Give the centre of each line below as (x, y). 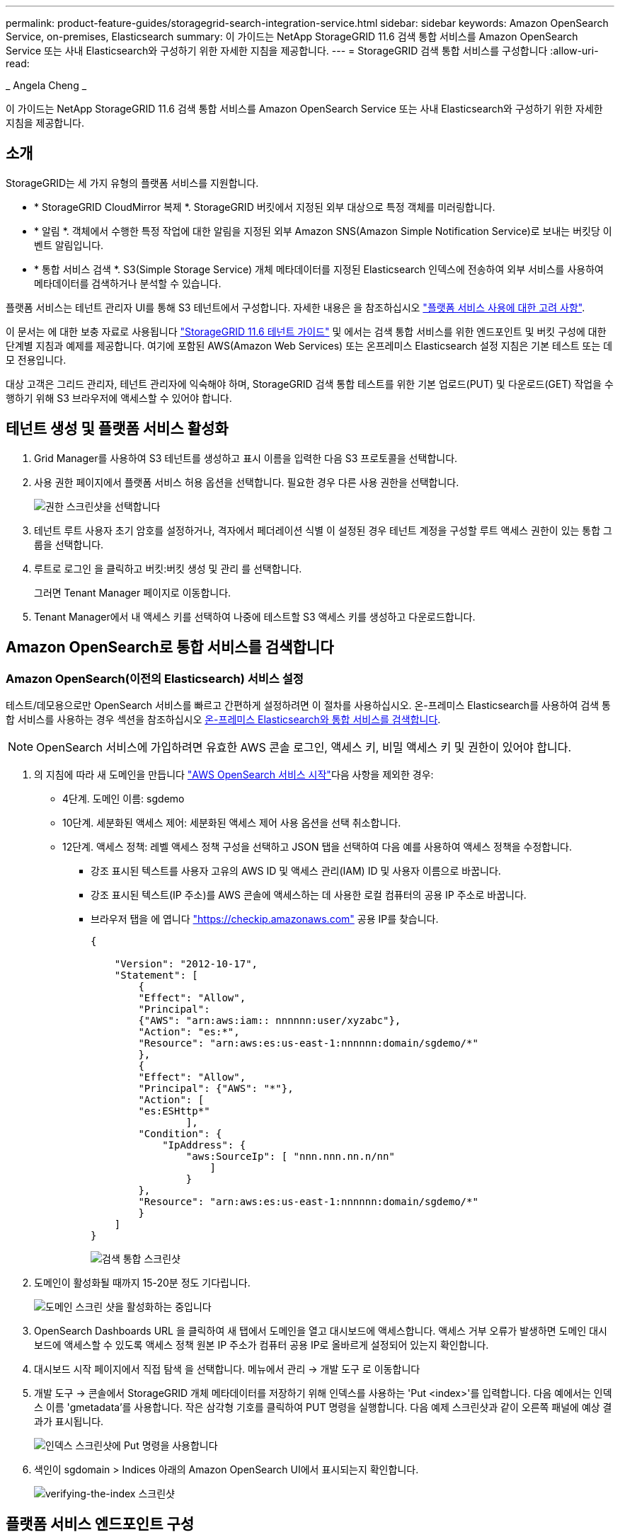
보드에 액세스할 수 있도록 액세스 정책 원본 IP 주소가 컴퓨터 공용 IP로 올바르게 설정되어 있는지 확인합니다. (262, 1345)
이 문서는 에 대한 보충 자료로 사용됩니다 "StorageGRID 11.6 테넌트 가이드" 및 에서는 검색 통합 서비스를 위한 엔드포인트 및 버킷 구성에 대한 (306, 331)
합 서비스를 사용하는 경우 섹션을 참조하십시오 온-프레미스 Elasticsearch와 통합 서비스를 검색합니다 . (223, 719)
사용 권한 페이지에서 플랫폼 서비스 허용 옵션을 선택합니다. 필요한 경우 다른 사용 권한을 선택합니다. (247, 482)
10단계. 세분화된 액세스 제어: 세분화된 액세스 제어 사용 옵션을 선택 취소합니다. (232, 822)
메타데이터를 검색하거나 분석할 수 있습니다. (128, 283)
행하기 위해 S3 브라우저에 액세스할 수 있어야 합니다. (119, 398)
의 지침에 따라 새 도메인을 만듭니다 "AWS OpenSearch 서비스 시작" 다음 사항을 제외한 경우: (234, 774)
